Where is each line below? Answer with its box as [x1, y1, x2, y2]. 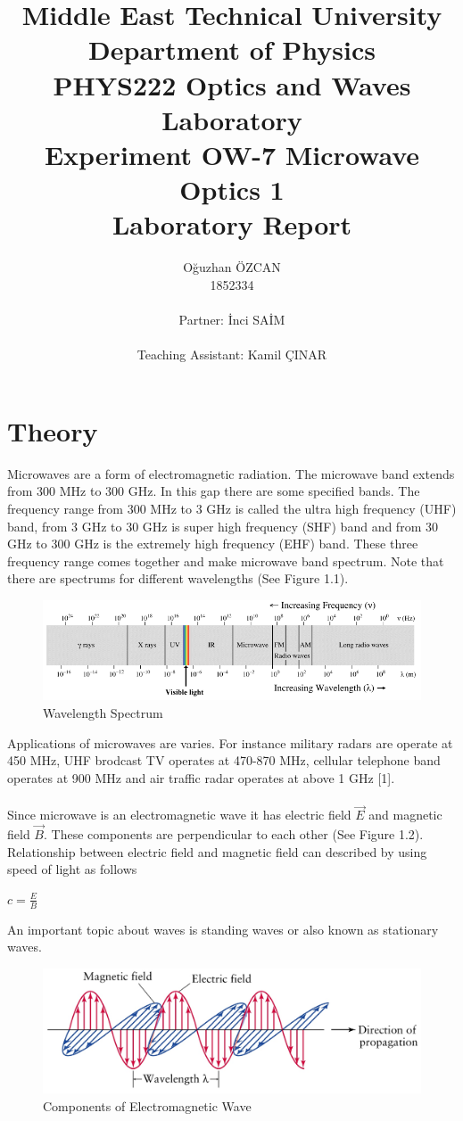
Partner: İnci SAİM [178, 310, 285, 329]
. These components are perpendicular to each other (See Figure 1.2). [43, 825, 424, 843]
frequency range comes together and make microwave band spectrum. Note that [7, 551, 444, 570]
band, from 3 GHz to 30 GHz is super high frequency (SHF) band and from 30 [7, 516, 438, 535]
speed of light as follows [7, 860, 137, 878]
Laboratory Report [112, 206, 352, 243]
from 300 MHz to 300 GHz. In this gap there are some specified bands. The [7, 482, 420, 500]
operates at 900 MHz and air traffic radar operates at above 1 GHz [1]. [7, 768, 395, 787]
